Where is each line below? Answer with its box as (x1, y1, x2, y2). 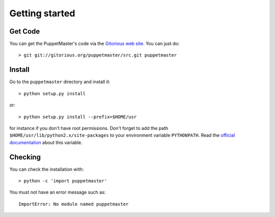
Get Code (9, 27, 40, 36)
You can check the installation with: (9, 166, 84, 172)
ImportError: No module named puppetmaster (18, 201, 129, 207)
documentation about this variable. (9, 139, 82, 145)
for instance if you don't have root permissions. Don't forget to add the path (9, 125, 169, 131)
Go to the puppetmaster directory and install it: (9, 79, 111, 85)
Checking (9, 153, 41, 161)
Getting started (9, 8, 75, 19)
